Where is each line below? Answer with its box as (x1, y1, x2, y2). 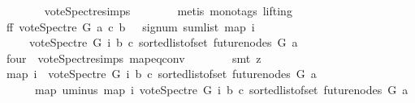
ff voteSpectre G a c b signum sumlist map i (6, 18, 255, 35)
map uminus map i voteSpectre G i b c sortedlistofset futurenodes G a (34, 80, 409, 97)
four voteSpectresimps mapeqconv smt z (6, 49, 262, 66)
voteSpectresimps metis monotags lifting (44, 2, 292, 19)
